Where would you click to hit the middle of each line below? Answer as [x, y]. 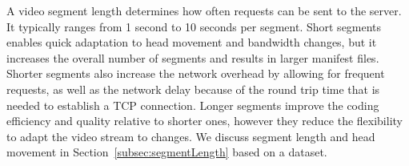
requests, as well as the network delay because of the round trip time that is [193, 89]
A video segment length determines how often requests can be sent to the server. [204, 10]
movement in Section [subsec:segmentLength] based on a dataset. [167, 152]
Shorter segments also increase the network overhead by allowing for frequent [196, 73]
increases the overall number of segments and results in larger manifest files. [193, 57]
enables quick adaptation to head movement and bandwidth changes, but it [192, 42]
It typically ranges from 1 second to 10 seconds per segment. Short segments [194, 26]
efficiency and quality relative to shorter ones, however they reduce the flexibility [204, 121]
